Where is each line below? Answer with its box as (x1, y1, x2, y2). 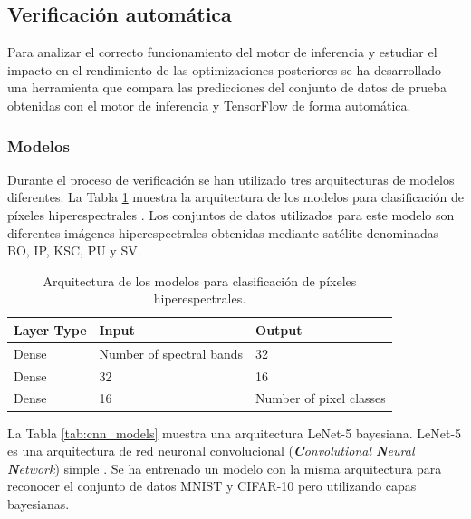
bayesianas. (7, 494, 70, 513)
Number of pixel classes (255, 389, 386, 408)
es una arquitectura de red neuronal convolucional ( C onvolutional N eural (7, 441, 415, 460)
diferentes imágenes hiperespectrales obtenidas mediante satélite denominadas (7, 223, 439, 242)
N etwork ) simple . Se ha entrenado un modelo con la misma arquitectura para (7, 458, 442, 477)
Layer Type (14, 320, 87, 339)
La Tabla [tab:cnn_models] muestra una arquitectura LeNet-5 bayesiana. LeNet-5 (7, 423, 462, 442)
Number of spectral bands (99, 343, 244, 362)
